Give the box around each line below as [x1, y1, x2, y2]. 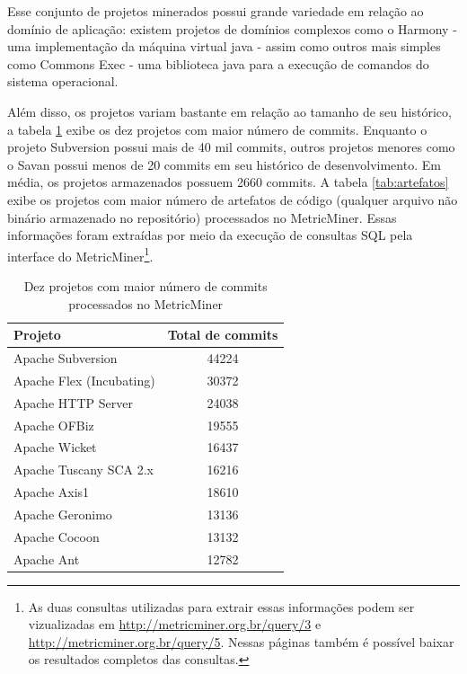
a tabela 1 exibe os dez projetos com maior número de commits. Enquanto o [7, 120, 427, 138]
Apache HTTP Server [13, 393, 133, 412]
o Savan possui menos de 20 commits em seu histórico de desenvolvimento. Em [7, 155, 441, 173]
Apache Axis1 [13, 483, 90, 501]
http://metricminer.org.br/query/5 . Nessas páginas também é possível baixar [28, 632, 454, 651]
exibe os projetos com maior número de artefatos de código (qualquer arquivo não [7, 190, 458, 208]
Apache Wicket [13, 438, 97, 457]
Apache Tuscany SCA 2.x [13, 460, 154, 479]
